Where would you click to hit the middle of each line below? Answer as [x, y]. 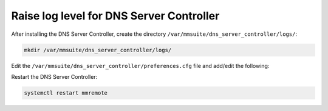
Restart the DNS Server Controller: [54, 76]
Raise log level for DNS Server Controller [115, 16]
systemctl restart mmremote [66, 93]
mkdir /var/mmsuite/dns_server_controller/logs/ [98, 50]
